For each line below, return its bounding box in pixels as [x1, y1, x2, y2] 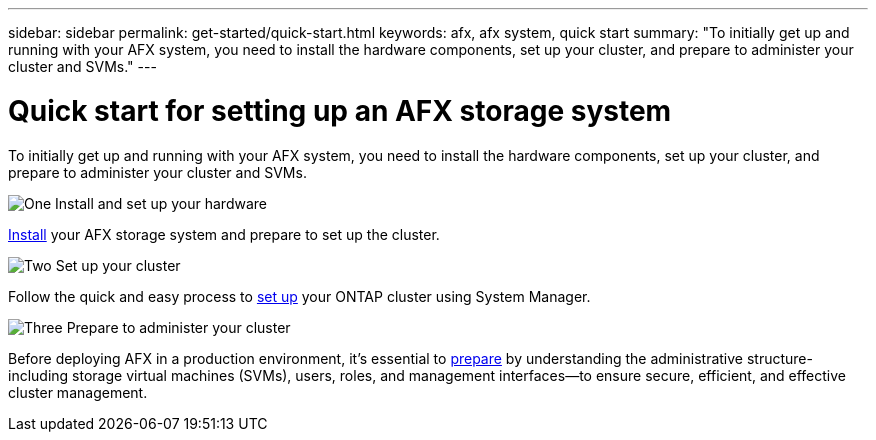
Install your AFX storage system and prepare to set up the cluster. [8, 225, 440, 243]
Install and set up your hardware [55, 194, 267, 212]
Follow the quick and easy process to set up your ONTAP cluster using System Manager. [8, 287, 591, 305]
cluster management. [8, 383, 148, 401]
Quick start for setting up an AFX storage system [8, 93, 672, 128]
